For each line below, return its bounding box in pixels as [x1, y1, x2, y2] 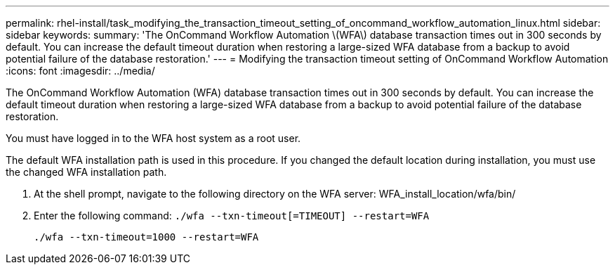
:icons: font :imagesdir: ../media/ [6, 65, 155, 77]
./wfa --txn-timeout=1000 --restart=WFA [34, 231, 259, 243]
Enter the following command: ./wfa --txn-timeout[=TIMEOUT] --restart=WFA [34, 210, 430, 221]
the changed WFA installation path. [6, 166, 167, 178]
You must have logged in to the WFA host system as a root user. [6, 132, 301, 144]
